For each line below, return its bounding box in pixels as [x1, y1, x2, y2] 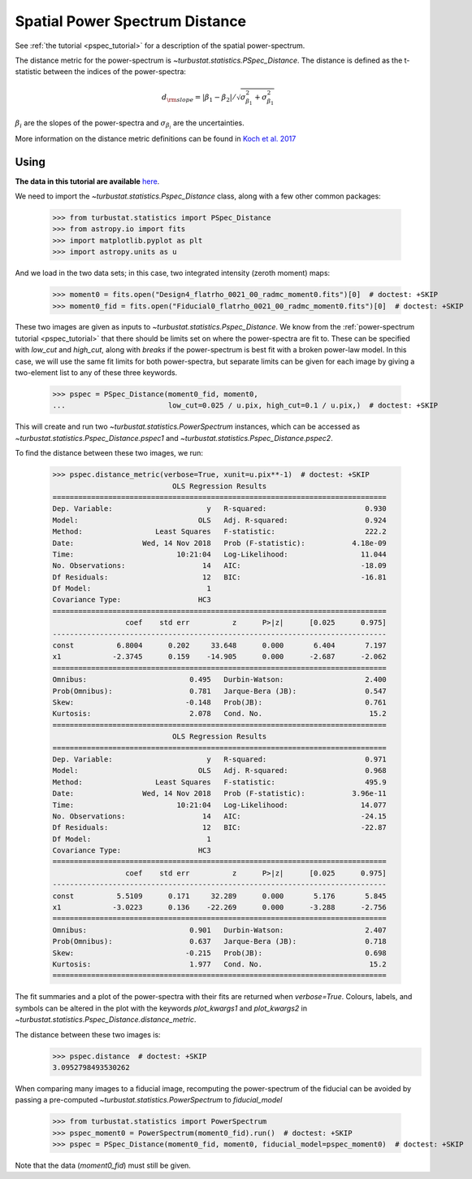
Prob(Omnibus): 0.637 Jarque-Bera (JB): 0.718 [52, 937, 388, 946]
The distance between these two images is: [15, 1029, 162, 1039]
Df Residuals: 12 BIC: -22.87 [52, 823, 388, 832]
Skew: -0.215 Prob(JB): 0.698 [52, 948, 388, 958]
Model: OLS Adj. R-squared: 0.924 [52, 515, 388, 525]
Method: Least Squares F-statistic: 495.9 [52, 777, 388, 787]
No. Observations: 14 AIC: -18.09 [52, 561, 388, 570]
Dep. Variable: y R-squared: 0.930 [52, 504, 388, 513]
